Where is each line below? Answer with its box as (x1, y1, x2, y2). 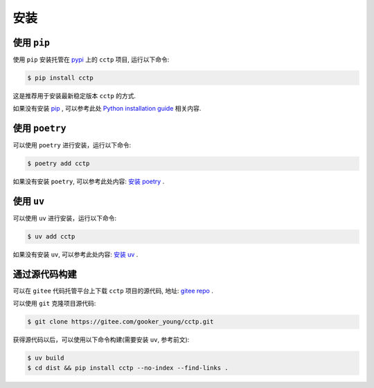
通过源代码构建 (12, 268, 77, 280)
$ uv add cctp (27, 232, 75, 241)
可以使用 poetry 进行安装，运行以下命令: (12, 141, 132, 149)
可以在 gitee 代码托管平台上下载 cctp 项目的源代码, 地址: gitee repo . (12, 287, 214, 295)
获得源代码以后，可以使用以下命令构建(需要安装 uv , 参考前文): (12, 335, 190, 344)
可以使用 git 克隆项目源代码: (12, 299, 96, 308)
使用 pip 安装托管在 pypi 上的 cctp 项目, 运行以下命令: (12, 55, 170, 64)
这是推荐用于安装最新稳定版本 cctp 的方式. (12, 92, 136, 100)
